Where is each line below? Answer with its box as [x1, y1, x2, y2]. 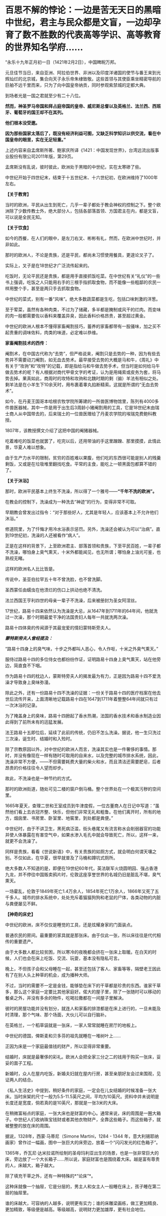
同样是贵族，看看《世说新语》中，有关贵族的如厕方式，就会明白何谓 [5, 848, 144, 854]
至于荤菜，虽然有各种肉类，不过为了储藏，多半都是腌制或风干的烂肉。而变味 [5, 306, 161, 313]
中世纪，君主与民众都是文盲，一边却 [5, 17, 153, 28]
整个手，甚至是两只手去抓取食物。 [13, 285, 83, 291]
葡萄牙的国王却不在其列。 [13, 109, 66, 115]
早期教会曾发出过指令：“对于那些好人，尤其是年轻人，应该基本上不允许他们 [5, 509, 159, 515]
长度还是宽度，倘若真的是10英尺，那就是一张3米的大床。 [5, 1099, 121, 1105]
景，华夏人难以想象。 [5, 444, 48, 450]
